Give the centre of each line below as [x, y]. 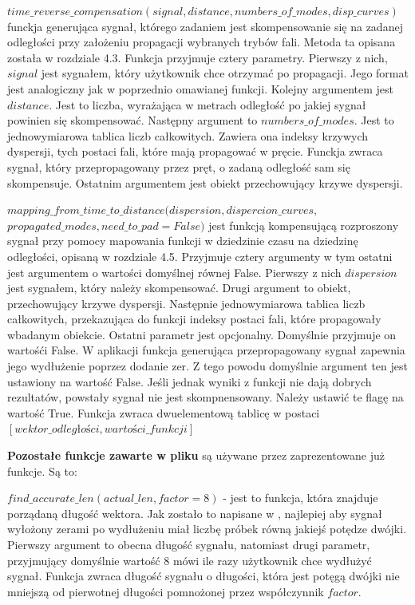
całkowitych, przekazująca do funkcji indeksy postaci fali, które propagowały [194, 319]
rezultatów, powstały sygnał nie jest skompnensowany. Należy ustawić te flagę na [206, 397]
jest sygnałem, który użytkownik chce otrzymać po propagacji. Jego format [225, 73]
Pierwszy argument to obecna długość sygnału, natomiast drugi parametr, [189, 544]
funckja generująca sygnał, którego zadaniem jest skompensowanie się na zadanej [205, 26]
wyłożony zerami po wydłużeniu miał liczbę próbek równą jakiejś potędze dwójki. [207, 529]
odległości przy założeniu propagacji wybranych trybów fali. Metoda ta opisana [202, 42]
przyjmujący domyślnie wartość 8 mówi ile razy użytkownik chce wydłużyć [190, 560]
